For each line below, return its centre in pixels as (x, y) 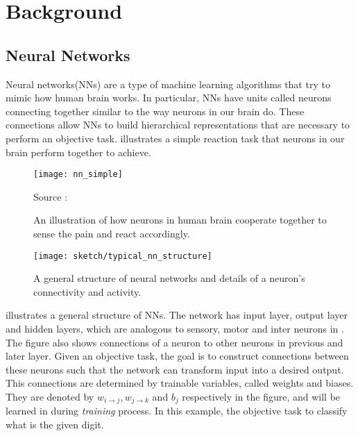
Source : (51, 196)
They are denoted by (50, 396)
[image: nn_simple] (78, 175)
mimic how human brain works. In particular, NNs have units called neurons (169, 98)
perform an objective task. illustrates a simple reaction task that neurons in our (175, 138)
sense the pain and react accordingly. (112, 233)
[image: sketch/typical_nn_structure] (123, 256)
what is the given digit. (55, 425)
